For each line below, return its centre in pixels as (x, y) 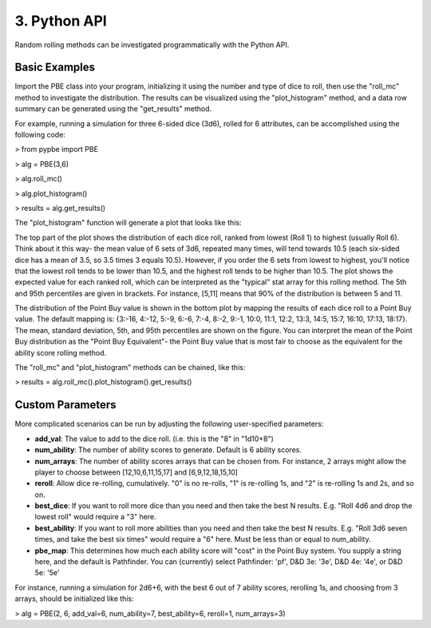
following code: (40, 135)
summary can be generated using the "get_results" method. (113, 109)
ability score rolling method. (61, 352)
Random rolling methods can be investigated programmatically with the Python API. (152, 45)
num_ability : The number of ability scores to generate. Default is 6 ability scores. (168, 450)
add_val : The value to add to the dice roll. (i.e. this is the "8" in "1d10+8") (154, 439)
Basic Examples (55, 68)
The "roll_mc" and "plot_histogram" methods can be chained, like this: (130, 368)
